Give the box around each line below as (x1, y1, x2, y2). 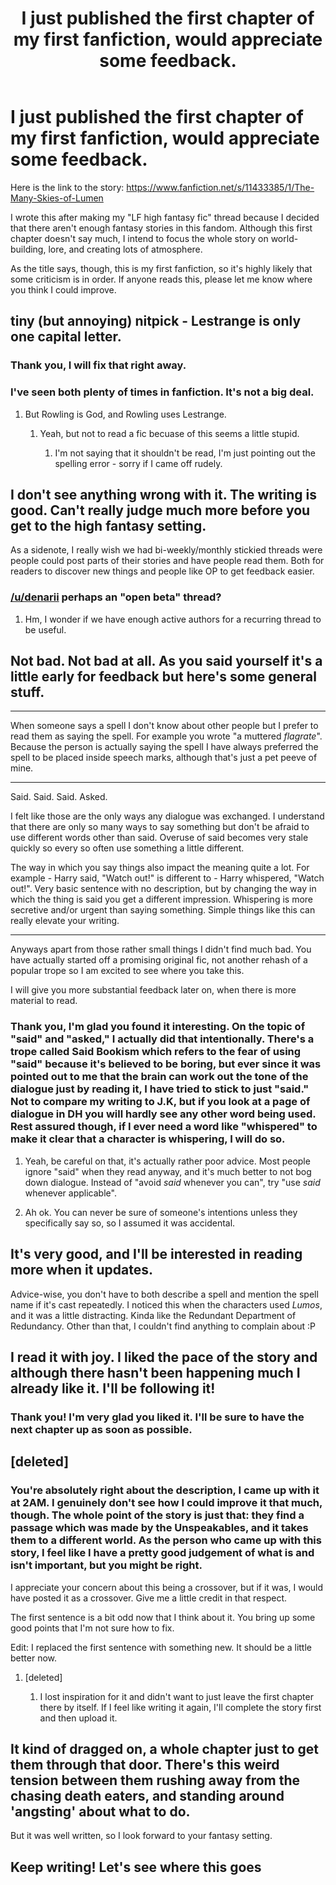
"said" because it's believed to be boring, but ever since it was (10, 1057, 322, 1071)
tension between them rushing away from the (10, 1772, 301, 1789)
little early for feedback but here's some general (10, 668, 317, 686)
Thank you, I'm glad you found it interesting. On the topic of (10, 1020, 306, 1034)
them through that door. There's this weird (10, 1756, 280, 1773)
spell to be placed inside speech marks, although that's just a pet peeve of (10, 752, 318, 764)
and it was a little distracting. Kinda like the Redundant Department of (10, 1309, 297, 1321)
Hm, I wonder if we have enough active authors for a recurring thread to (24, 613, 322, 625)
